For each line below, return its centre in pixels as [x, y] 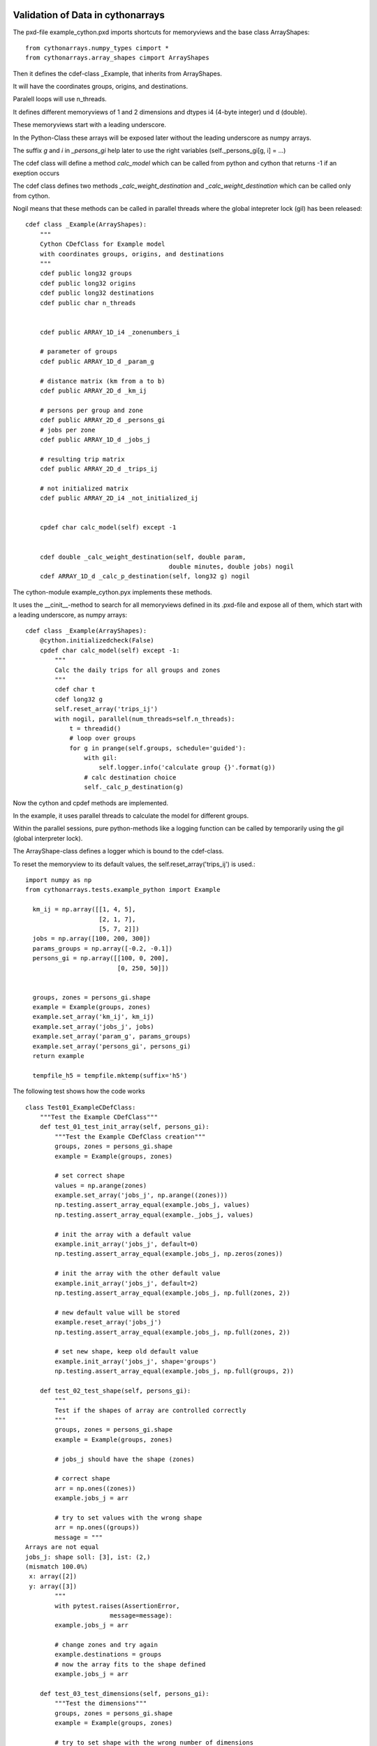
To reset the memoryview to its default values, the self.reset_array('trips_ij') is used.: [134, 864]
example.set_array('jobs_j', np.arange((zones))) [141, 1195]
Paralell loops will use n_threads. [60, 99]
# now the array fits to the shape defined [130, 1664]
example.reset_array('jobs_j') [108, 1322]
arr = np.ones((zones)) [95, 1488]
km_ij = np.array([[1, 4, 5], [84, 909]
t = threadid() [95, 728]
